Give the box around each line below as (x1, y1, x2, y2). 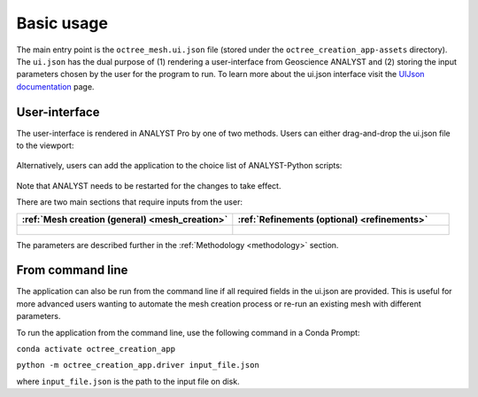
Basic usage (16, 13, 108, 33)
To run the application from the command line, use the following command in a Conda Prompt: (16, 327, 360, 338)
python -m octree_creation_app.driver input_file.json (16, 360, 260, 370)
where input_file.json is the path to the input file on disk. (16, 376, 240, 386)
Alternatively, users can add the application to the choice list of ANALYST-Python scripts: (16, 160, 343, 171)
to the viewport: (16, 140, 74, 151)
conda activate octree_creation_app (16, 344, 176, 354)
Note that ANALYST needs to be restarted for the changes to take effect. (16, 180, 281, 191)
